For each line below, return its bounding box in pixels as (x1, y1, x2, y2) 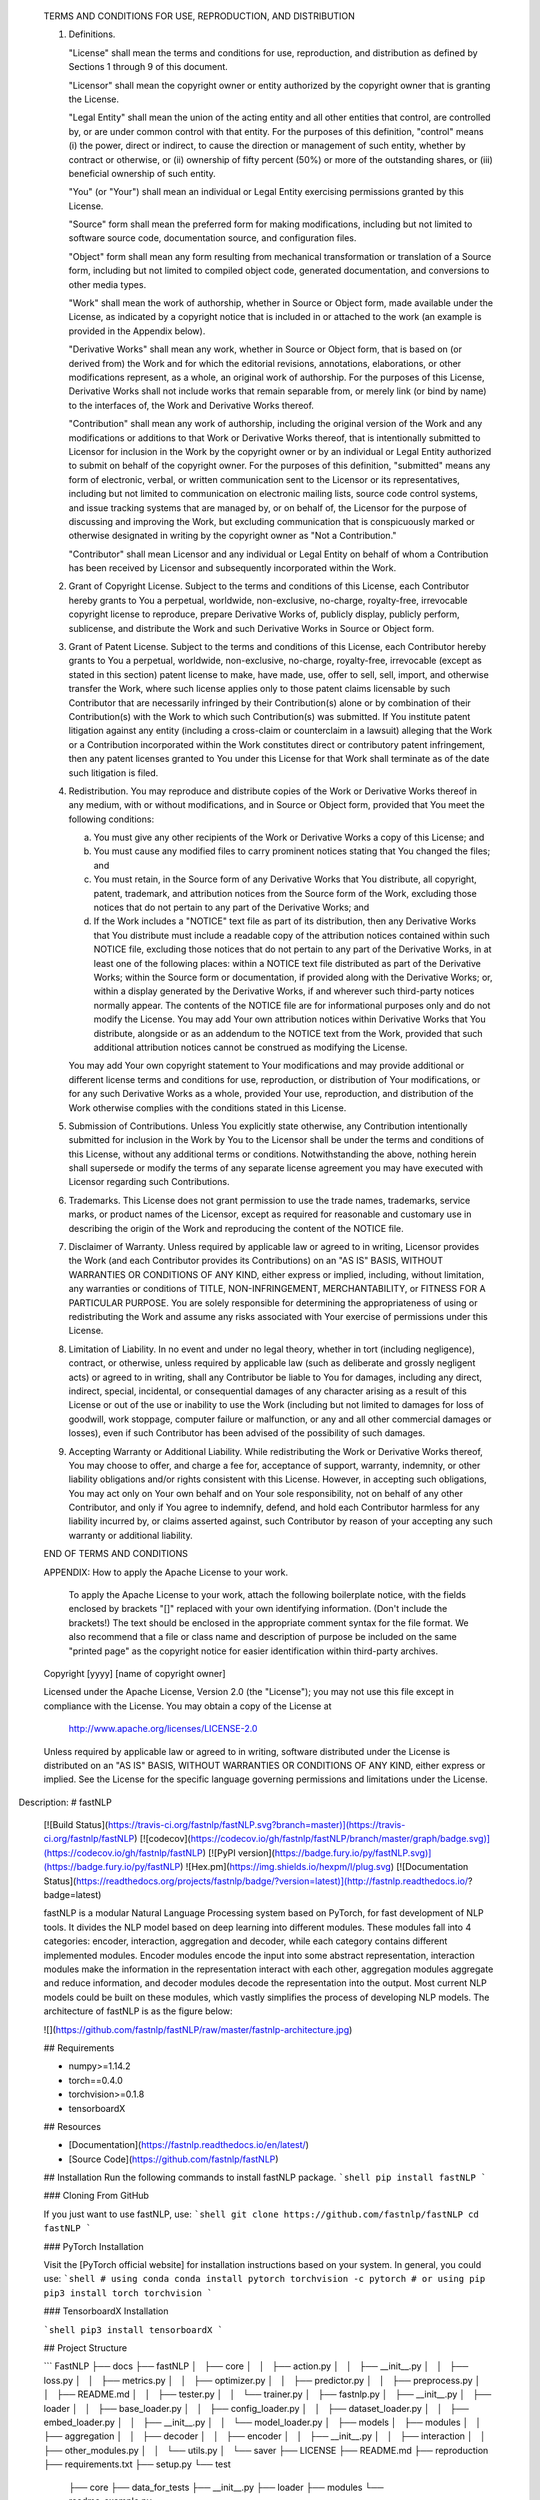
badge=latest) (43, 1889, 102, 1901)
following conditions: (68, 813, 155, 825)
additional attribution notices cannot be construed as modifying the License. (93, 1041, 408, 1053)
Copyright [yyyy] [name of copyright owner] (43, 1667, 226, 1679)
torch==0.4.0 (68, 2074, 124, 2086)
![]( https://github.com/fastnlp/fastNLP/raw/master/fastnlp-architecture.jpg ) (43, 2023, 353, 2035)
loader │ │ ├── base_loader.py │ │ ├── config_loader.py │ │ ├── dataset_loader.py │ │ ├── (43, 2402, 469, 2414)
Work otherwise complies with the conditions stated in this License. (68, 1101, 347, 1114)
